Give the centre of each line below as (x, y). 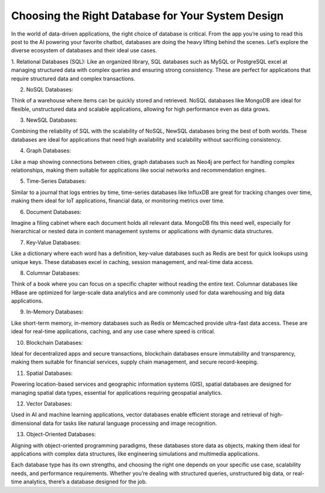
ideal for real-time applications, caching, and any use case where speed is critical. (113, 331)
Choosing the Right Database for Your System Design (147, 16)
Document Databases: (54, 212)
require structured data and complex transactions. (73, 78)
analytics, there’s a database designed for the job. (85, 482)
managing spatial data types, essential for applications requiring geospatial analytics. (117, 392)
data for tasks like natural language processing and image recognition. (130, 423)
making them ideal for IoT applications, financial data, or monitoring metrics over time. (118, 201)
